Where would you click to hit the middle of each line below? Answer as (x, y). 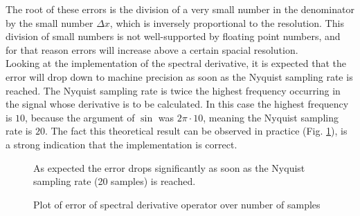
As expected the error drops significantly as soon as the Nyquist (169, 167)
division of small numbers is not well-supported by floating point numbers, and (173, 36)
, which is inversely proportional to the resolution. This (227, 22)
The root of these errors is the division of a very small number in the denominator (180, 9)
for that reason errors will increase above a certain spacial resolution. (152, 49)
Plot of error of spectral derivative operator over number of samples (177, 204)
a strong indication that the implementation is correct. (121, 144)
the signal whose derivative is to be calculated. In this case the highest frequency (177, 104)
